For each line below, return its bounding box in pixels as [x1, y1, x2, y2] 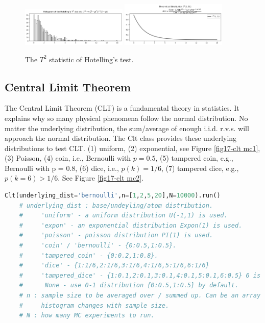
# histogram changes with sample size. [19, 302, 170, 309]
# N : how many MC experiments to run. [19, 312, 155, 319]
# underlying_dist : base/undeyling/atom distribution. [19, 202, 213, 209]
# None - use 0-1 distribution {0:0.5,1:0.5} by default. [19, 282, 239, 289]
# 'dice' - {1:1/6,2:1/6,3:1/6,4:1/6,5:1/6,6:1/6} [19, 262, 209, 269]
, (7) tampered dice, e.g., [161, 162, 239, 173]
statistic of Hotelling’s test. [49, 54, 134, 64]
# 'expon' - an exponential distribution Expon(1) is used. [19, 221, 243, 229]
